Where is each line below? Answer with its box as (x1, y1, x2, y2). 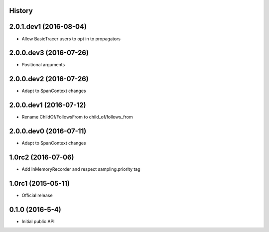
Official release (21, 192, 53, 198)
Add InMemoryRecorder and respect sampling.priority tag (21, 166, 140, 172)
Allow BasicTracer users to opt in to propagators (21, 35, 121, 42)
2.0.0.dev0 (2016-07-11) (9, 127, 87, 135)
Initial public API (21, 218, 55, 224)
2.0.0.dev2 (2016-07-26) (9, 75, 89, 83)
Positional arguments (21, 62, 65, 68)
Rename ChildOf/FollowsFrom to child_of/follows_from (21, 114, 133, 120)
